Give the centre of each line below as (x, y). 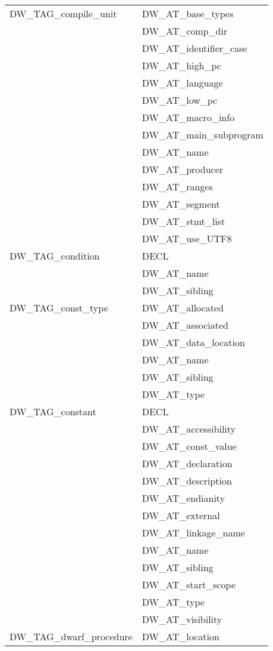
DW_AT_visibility (182, 619)
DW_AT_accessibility (189, 429)
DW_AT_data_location (193, 342)
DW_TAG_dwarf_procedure (71, 636)
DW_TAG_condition (55, 256)
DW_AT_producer (183, 169)
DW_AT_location (181, 636)
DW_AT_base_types (188, 13)
